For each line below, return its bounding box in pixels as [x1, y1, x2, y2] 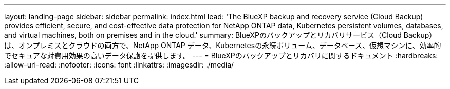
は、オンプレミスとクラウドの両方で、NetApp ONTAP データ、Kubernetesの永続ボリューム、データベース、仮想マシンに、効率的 [4, 41, 441, 50]
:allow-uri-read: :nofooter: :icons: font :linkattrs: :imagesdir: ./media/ [4, 60, 234, 69]
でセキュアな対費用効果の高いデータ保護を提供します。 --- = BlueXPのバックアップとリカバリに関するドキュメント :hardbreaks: [4, 51, 438, 60]
